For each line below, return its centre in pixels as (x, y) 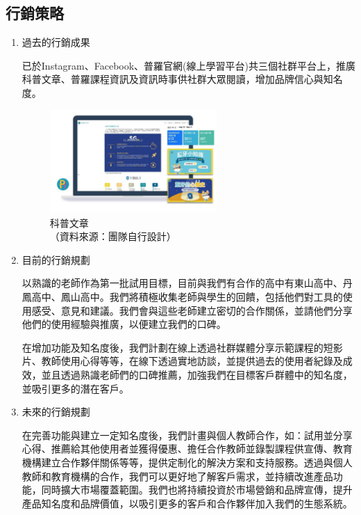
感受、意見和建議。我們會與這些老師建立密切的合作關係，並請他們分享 (192, 310)
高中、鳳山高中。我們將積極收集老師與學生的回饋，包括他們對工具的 (187, 296)
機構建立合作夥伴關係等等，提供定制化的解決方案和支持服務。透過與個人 (187, 462)
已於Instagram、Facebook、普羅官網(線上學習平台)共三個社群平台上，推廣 (189, 65)
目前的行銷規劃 (56, 259)
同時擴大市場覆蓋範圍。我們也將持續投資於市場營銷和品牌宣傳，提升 (197, 490)
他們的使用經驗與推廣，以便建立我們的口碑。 (124, 324)
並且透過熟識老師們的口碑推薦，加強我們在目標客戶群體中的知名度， (197, 374)
